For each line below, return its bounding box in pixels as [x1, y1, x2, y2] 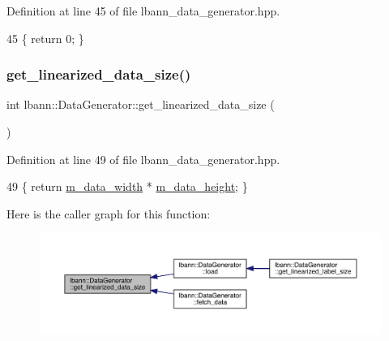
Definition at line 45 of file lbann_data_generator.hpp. [6, 2, 280, 19]
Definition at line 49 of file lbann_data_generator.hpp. [6, 150, 280, 167]
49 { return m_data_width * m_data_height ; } [6, 178, 248, 195]
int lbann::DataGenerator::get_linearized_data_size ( [6, 96, 275, 113]
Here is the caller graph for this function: [6, 205, 211, 222]
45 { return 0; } [6, 29, 84, 46]
